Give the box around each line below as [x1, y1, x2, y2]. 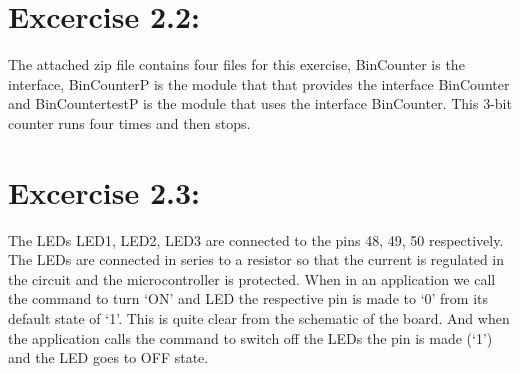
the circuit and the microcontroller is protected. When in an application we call [8, 268, 496, 289]
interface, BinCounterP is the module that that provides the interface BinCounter [8, 73, 510, 94]
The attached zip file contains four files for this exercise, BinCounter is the [8, 54, 465, 75]
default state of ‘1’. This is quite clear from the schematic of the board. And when [8, 308, 510, 328]
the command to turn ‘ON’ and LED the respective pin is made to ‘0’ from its [8, 288, 489, 309]
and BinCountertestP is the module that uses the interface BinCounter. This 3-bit [8, 93, 512, 114]
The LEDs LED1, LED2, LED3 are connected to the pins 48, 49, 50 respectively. [8, 229, 504, 250]
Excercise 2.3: [8, 171, 200, 212]
